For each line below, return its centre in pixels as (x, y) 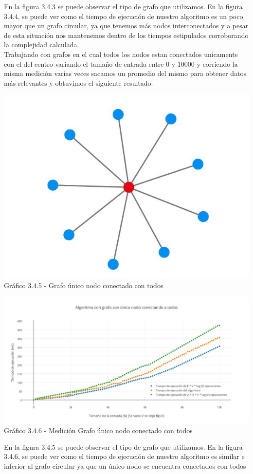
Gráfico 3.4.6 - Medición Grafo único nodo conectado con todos (98, 430)
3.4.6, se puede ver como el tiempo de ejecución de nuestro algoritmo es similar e (124, 456)
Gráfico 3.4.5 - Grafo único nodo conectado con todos (84, 285)
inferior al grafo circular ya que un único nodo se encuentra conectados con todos (125, 465)
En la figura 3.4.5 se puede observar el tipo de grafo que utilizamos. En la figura (123, 447)
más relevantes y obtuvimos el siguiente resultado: (79, 82)
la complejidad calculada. (42, 45)
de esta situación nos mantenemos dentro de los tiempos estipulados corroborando (126, 35)
